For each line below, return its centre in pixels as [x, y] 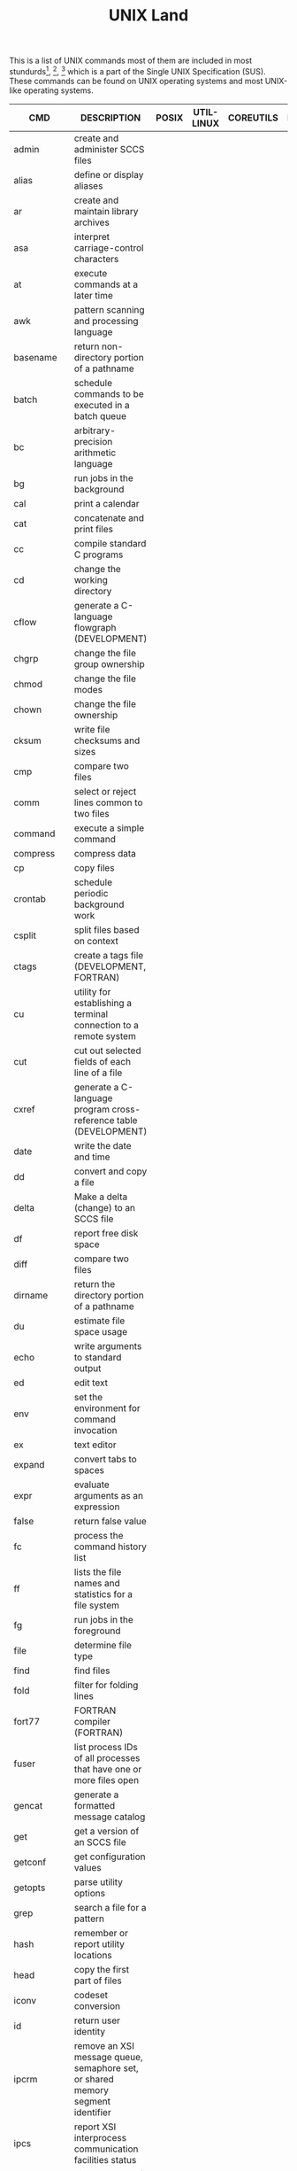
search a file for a [110, 1907]
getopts [30, 1888]
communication [106, 2149]
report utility [99, 1943]
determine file [103, 1645]
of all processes [107, 1757]
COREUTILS [253, 118]
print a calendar [107, 503]
